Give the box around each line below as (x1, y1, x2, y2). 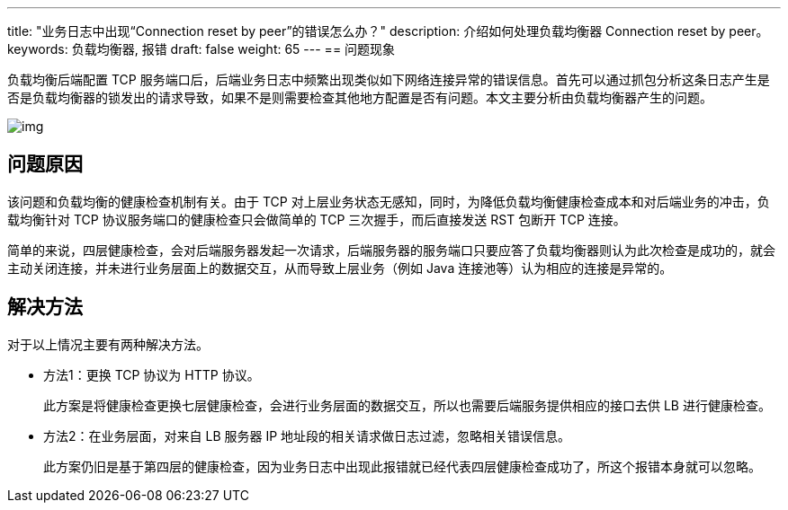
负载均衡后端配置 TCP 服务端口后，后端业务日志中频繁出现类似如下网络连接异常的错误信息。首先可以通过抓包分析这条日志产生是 (7, 72, 770, 87)
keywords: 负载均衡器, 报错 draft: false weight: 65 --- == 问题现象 (7, 41, 396, 57)
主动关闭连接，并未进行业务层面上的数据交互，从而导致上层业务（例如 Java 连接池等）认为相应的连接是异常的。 (7, 259, 673, 276)
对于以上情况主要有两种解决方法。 (7, 336, 209, 352)
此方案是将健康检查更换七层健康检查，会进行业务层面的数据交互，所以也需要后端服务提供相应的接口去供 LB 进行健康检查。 (43, 397, 771, 413)
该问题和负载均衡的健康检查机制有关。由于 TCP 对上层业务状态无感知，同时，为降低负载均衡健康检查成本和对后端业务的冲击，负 (7, 193, 770, 209)
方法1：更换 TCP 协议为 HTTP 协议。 (43, 366, 260, 382)
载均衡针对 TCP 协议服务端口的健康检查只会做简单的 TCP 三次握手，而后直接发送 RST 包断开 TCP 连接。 (7, 211, 626, 227)
